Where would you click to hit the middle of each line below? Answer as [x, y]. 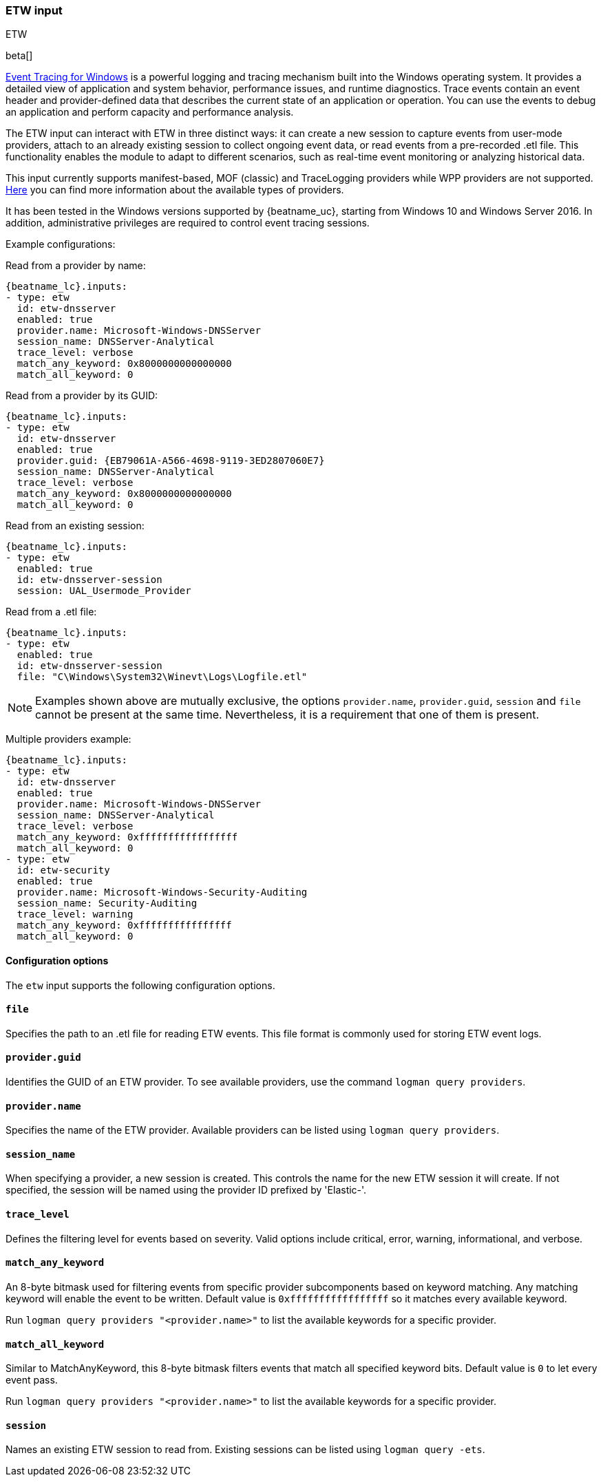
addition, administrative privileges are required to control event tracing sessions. [188, 223]
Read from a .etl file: [51, 612]
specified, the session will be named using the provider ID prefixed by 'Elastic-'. [186, 1190]
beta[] [19, 56]
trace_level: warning [75, 914]
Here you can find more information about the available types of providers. [175, 190]
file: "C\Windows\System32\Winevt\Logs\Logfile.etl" [162, 677]
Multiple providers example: [68, 739]
